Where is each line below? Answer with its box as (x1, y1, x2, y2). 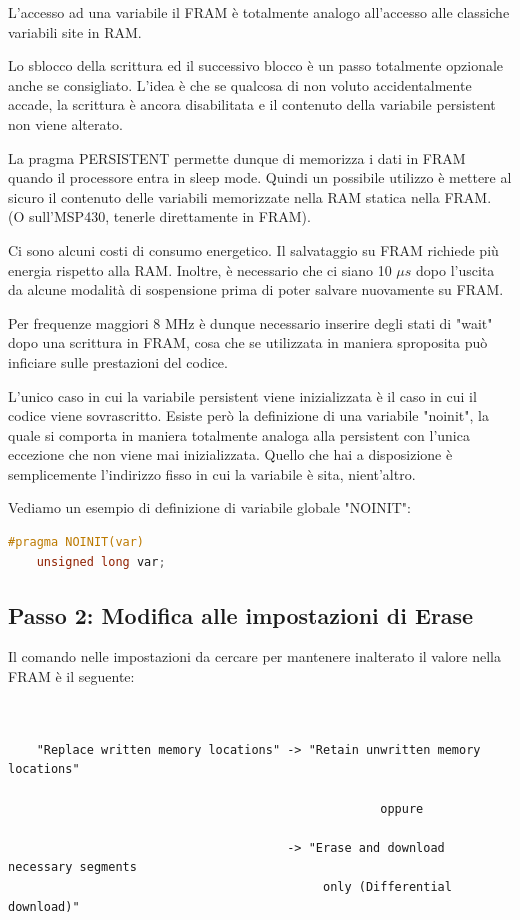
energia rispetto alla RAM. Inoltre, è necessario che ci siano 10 (8, 259, 392, 280)
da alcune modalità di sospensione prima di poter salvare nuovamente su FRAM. (8, 279, 504, 300)
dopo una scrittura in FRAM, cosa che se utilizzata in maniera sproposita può (8, 332, 488, 353)
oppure (380, 801, 424, 816)
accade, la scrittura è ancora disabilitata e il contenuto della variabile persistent (8, 94, 496, 115)
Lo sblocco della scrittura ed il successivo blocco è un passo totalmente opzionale (8, 55, 504, 76)
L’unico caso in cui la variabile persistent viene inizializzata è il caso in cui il (8, 385, 477, 406)
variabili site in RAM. (8, 21, 142, 42)
